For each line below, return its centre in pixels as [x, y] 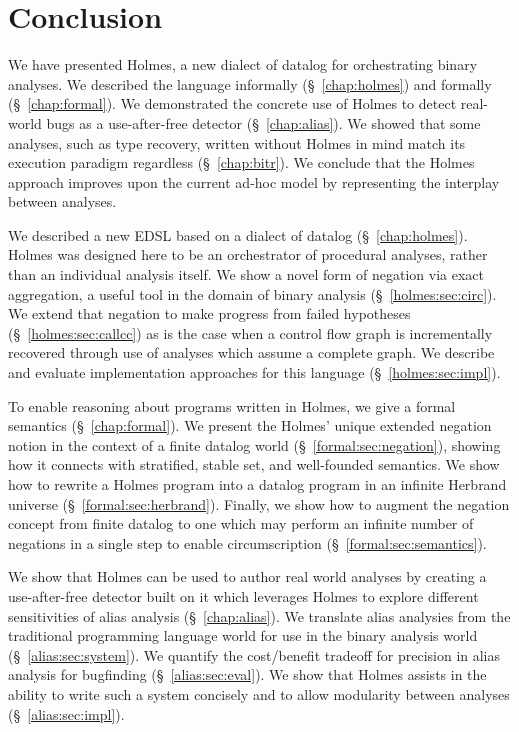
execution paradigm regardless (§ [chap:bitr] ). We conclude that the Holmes [241, 162]
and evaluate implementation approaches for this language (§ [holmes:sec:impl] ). [254, 372]
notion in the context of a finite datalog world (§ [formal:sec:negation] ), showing [254, 444]
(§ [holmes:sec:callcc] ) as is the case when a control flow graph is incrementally [250, 332]
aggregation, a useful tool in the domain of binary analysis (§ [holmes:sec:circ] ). [252, 293]
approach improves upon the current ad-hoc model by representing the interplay [254, 181]
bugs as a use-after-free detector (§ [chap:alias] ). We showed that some [263, 122]
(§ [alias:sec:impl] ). [66, 713]
